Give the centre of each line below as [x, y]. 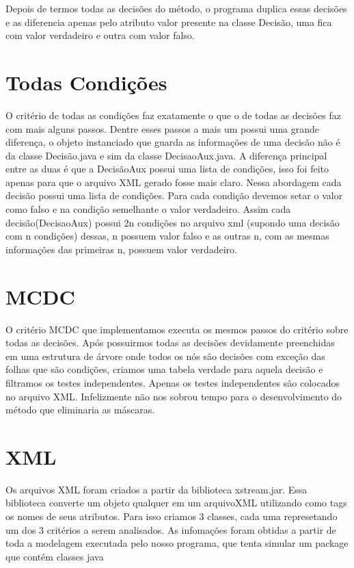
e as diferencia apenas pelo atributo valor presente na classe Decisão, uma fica [169, 22]
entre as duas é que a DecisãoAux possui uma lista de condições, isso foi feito [167, 169]
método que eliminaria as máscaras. [80, 410]
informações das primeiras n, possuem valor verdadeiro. [121, 249]
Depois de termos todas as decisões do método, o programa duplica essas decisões [176, 8]
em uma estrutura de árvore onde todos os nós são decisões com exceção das [165, 356]
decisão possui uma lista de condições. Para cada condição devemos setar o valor [174, 195]
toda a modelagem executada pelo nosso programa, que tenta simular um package [177, 543]
